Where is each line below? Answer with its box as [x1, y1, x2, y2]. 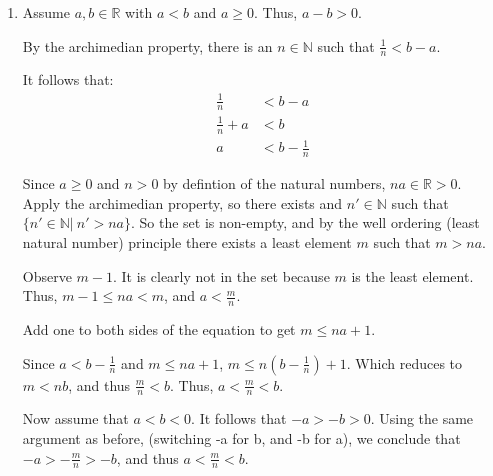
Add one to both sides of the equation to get [22, 318, 296, 339]
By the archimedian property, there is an [22, 35, 273, 56]
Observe [22, 265, 72, 286]
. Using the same [370, 408, 474, 429]
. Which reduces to [346, 352, 463, 373]
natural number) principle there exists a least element [22, 231, 352, 252]
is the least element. [351, 265, 474, 286]
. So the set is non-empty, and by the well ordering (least [131, 212, 480, 233]
